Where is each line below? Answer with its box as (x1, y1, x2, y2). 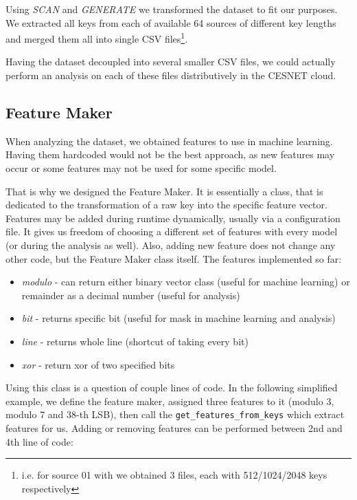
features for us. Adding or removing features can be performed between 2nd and (5, 420, 343, 435)
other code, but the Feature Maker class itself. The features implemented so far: (5, 251, 342, 265)
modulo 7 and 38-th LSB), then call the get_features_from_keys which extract (5, 407, 345, 422)
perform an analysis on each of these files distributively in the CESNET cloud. (5, 68, 336, 83)
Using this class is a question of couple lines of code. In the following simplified (5, 380, 338, 395)
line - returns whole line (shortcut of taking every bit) (21, 334, 249, 348)
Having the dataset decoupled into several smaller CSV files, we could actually (5, 54, 336, 69)
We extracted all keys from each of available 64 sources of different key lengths (5, 15, 336, 30)
